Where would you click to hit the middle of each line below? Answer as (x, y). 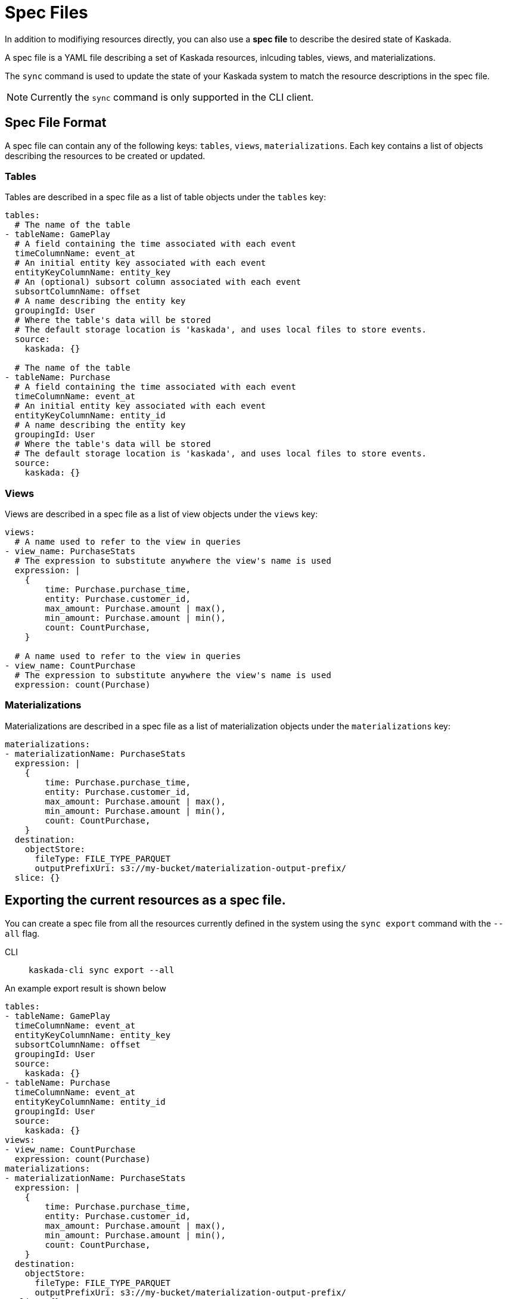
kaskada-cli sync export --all (102, 970)
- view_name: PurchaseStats (70, 551)
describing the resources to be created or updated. (105, 156)
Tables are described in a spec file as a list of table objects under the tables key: (166, 197)
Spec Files (46, 13)
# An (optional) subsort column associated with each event (158, 282)
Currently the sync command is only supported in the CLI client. (172, 97)
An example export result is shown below (85, 988)
